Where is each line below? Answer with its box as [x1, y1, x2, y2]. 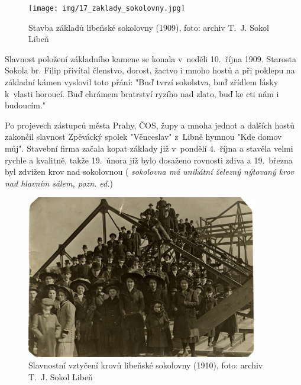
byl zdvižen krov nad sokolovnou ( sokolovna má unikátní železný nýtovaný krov [5, 165, 294, 178]
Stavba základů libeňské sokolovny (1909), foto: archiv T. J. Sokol [28, 21, 269, 33]
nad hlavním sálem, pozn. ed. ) [5, 177, 113, 189]
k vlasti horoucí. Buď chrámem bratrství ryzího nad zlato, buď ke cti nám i [5, 87, 279, 100]
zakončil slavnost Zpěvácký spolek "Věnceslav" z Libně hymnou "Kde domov [5, 130, 282, 143]
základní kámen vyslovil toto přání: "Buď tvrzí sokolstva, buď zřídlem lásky [5, 76, 279, 88]
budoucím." [5, 99, 46, 111]
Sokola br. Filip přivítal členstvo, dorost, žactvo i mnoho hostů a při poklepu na [5, 64, 295, 76]
